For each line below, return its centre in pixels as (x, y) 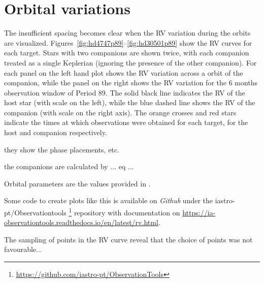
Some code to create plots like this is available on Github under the (109, 200)
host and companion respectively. (56, 132)
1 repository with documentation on (124, 212)
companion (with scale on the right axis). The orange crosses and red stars (120, 112)
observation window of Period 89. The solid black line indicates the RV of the (125, 92)
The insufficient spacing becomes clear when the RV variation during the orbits (127, 33)
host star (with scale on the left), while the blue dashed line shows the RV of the (130, 102)
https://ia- (199, 212)
